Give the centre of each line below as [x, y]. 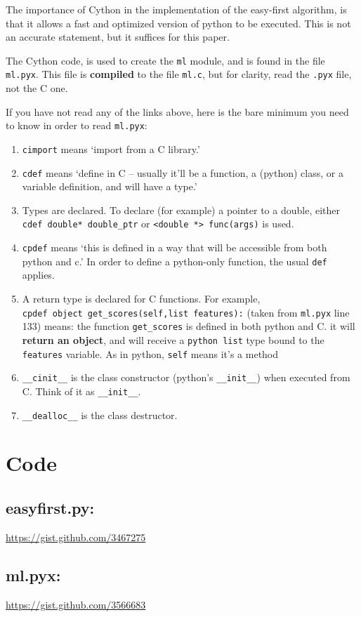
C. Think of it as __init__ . [81, 391]
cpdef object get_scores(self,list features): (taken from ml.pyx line [186, 312]
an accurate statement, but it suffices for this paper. [118, 37]
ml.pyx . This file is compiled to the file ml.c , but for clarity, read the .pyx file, [179, 74]
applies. [38, 275]
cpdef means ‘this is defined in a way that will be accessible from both [175, 247]
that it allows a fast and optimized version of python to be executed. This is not [178, 23]
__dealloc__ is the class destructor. [100, 414]
